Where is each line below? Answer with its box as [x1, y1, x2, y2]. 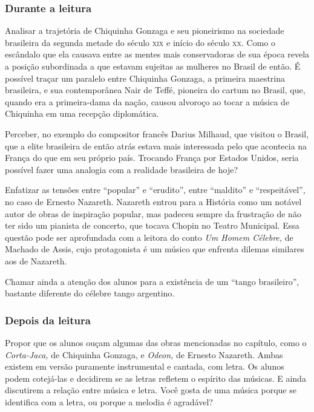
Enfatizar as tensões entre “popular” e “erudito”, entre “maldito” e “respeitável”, [5, 183, 306, 196]
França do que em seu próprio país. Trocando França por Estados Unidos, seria [5, 151, 299, 164]
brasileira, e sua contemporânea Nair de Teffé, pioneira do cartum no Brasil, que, [5, 83, 306, 96]
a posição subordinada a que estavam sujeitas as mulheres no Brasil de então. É [5, 60, 301, 72]
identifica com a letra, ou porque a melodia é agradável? [5, 395, 213, 408]
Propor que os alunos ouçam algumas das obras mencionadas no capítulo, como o [5, 336, 307, 348]
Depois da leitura [5, 312, 91, 327]
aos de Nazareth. [5, 254, 67, 267]
